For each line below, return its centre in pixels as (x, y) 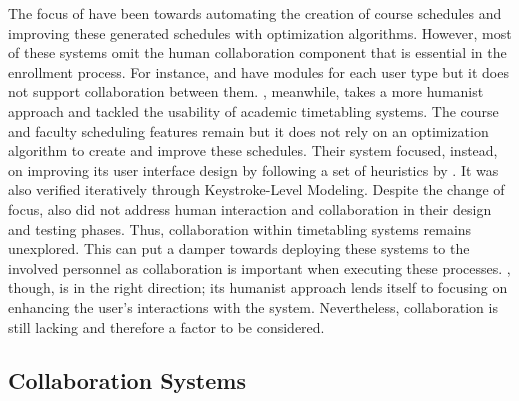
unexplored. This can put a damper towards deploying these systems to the (239, 248)
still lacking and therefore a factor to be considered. (166, 326)
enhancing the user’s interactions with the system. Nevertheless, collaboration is (253, 306)
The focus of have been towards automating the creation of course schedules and (255, 13)
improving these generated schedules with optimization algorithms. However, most (260, 32)
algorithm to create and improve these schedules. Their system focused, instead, (253, 150)
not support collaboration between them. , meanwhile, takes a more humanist (246, 91)
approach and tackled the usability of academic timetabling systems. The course (253, 110)
